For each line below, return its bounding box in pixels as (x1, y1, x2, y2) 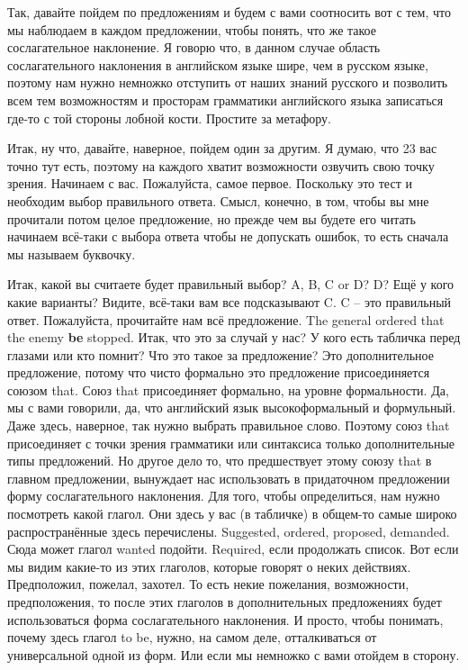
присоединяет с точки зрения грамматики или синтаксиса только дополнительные (7, 433, 455, 452)
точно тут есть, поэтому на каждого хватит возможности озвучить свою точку (7, 156, 435, 175)
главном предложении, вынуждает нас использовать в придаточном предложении (7, 468, 450, 487)
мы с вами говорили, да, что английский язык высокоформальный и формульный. (7, 398, 456, 417)
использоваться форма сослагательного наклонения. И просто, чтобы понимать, (7, 610, 444, 629)
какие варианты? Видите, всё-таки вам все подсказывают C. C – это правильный (7, 292, 452, 311)
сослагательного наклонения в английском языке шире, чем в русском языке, (7, 55, 428, 74)
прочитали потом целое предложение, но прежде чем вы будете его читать (7, 209, 416, 228)
